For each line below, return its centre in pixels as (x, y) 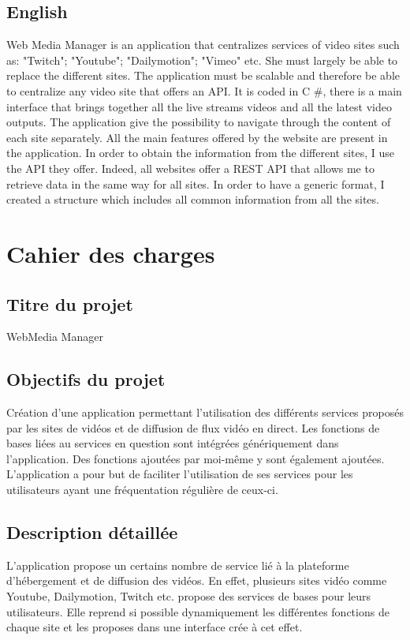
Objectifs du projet (86, 379)
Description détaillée (92, 532)
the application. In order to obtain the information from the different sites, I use (201, 153)
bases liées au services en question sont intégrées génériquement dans (173, 443)
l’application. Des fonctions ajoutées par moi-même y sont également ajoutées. (196, 458)
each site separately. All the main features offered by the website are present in (197, 137)
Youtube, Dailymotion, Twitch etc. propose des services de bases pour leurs (189, 596)
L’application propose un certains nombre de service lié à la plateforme (178, 565)
